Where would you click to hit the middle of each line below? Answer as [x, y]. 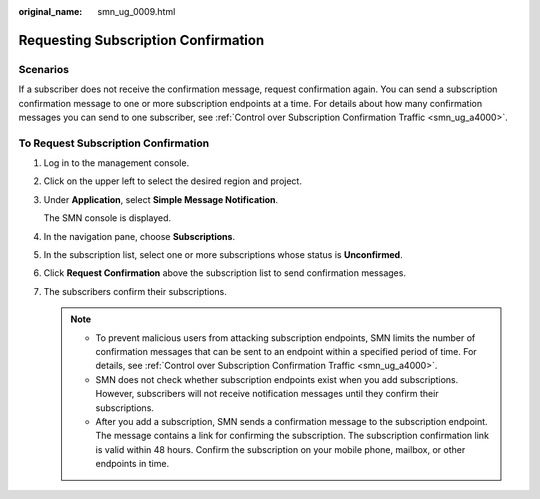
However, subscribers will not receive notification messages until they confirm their [267, 394]
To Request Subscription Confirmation [114, 143]
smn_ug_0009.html [136, 11]
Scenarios [44, 69]
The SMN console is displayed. [107, 218]
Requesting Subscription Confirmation [141, 40]
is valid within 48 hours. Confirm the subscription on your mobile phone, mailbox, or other [280, 449]
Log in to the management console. [116, 163]
